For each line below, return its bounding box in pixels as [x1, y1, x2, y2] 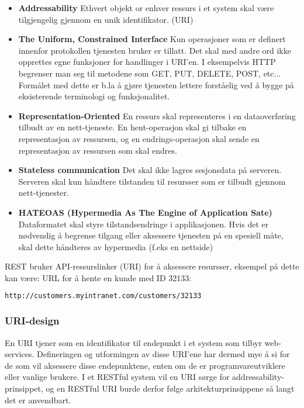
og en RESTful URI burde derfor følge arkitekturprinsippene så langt [46, 382, 295, 394]
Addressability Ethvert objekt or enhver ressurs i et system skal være [18, 2, 274, 13]
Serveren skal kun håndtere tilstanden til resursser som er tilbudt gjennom [18, 175, 286, 187]
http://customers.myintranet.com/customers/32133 [5, 292, 202, 300]
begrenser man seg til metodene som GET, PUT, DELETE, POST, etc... [18, 67, 281, 79]
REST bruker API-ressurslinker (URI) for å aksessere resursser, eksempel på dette [5, 260, 299, 272]
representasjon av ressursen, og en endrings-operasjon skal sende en [18, 132, 260, 144]
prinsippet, [5, 382, 43, 394]
